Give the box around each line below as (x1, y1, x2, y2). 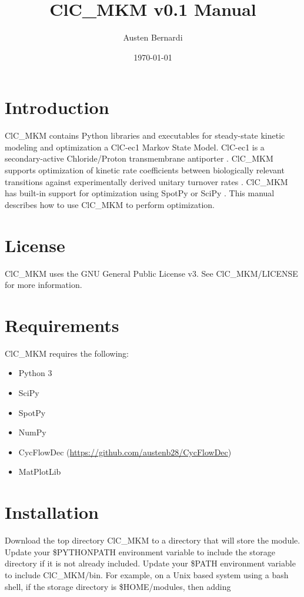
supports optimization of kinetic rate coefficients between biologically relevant (5, 164, 285, 176)
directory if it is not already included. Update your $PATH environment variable (5, 557, 296, 569)
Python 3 (18, 367, 52, 379)
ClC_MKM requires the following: (5, 347, 129, 359)
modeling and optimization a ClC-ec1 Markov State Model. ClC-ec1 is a (5, 140, 265, 153)
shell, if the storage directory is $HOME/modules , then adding (5, 580, 231, 592)
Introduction (5, 95, 109, 119)
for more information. (5, 279, 82, 291)
